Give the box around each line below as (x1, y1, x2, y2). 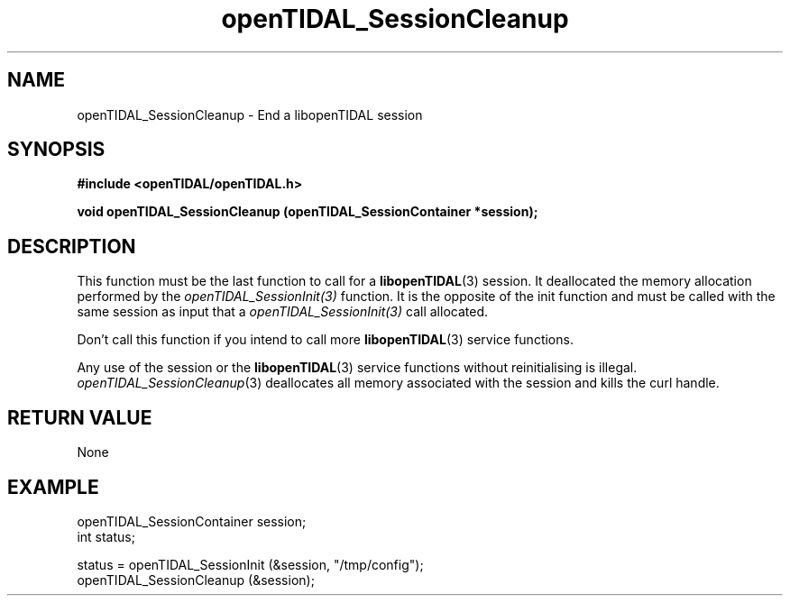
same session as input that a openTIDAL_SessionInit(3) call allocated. (77, 304, 488, 320)
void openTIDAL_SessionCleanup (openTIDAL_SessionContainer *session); (77, 204, 538, 220)
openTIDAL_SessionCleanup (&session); (77, 571, 315, 588)
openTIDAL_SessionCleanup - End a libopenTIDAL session (77, 106, 423, 123)
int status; (77, 528, 135, 544)
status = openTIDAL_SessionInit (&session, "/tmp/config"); (77, 556, 424, 572)
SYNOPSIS (7, 138, 106, 161)
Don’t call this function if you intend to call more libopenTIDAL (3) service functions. (77, 332, 574, 348)
